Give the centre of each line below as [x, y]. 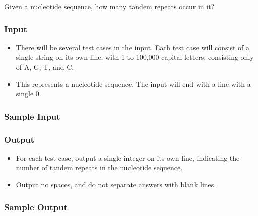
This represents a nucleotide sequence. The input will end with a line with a [133, 84]
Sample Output [36, 207]
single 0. [28, 94]
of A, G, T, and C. [45, 67]
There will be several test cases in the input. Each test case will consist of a [133, 47]
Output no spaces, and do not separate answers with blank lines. [116, 185]
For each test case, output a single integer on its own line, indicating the [128, 157]
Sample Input [32, 116]
